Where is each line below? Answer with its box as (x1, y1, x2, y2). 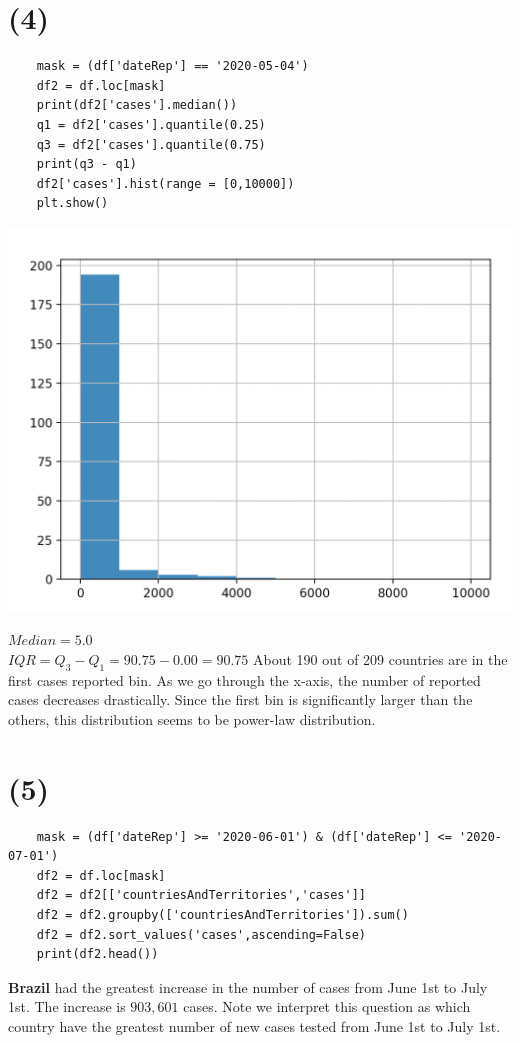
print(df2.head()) (36, 947, 159, 962)
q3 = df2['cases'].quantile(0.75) (36, 137, 266, 152)
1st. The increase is (8, 996, 126, 1017)
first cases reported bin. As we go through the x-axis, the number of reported (8, 669, 481, 690)
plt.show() (36, 196, 109, 211)
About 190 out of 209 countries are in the (253, 648, 508, 669)
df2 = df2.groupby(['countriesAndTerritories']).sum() (36, 908, 409, 923)
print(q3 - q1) (36, 157, 137, 172)
